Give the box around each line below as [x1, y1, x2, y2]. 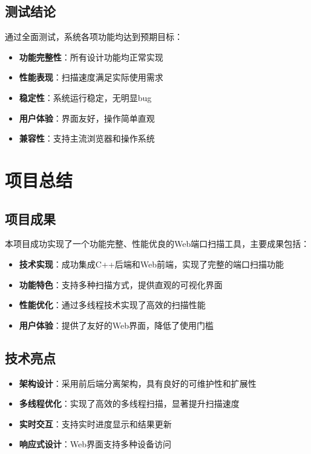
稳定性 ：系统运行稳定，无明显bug [19, 91, 152, 104]
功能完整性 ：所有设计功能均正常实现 [19, 50, 163, 63]
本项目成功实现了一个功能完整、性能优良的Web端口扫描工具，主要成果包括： [5, 237, 310, 250]
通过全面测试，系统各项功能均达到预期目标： [5, 30, 183, 43]
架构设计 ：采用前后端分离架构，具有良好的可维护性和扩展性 [19, 377, 257, 389]
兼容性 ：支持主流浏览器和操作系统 [19, 132, 155, 145]
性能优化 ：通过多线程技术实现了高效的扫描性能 [19, 298, 206, 311]
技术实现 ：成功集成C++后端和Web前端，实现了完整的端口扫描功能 [19, 257, 284, 270]
